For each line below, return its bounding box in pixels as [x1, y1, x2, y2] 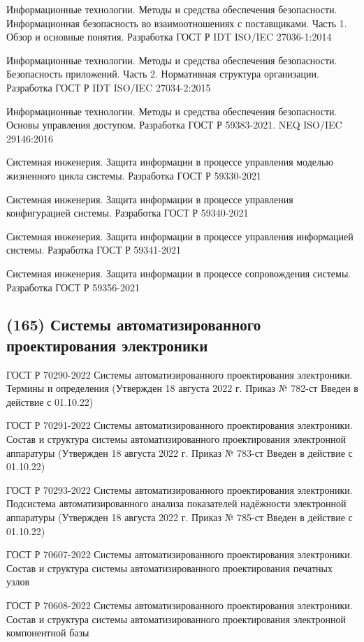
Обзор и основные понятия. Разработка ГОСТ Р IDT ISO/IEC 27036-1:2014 [6, 29, 332, 44]
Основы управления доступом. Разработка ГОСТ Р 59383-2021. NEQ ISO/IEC [6, 117, 342, 132]
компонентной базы [6, 625, 89, 640]
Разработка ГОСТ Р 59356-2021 [6, 279, 140, 294]
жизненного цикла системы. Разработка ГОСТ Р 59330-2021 [6, 168, 262, 182]
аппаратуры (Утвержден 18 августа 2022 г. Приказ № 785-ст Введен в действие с [6, 510, 353, 525]
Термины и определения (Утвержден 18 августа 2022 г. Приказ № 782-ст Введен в [6, 381, 358, 395]
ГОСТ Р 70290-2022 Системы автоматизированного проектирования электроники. [6, 367, 353, 381]
